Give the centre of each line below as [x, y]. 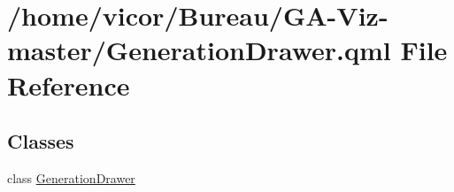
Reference [69, 84]
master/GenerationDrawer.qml [199, 50]
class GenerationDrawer [71, 177]
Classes [41, 141]
